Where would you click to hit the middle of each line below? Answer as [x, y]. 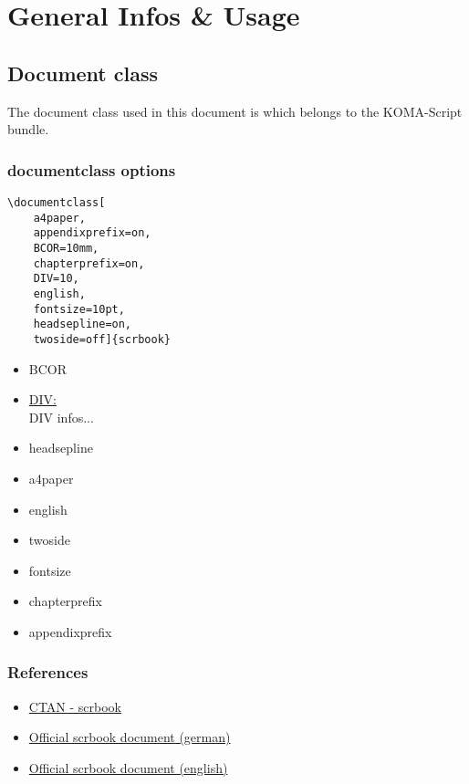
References [48, 672]
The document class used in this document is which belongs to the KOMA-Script [235, 111]
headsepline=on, [83, 324]
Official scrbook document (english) [128, 767]
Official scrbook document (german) [130, 737]
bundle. [28, 129]
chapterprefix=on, [89, 263]
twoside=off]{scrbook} [102, 339]
